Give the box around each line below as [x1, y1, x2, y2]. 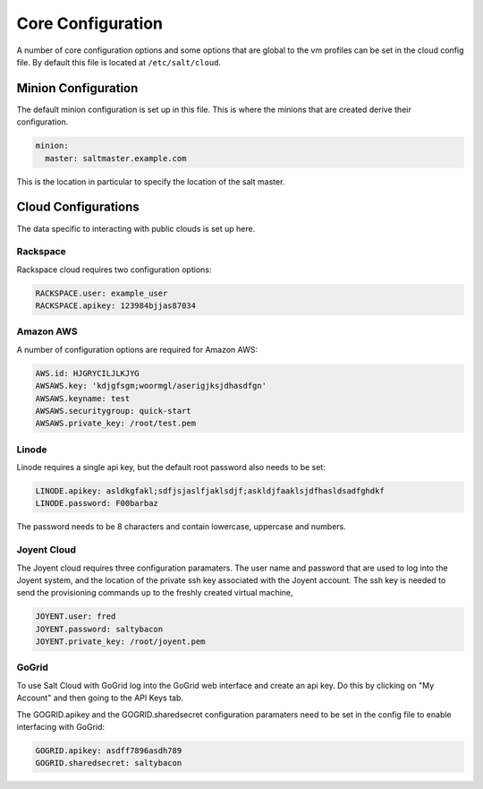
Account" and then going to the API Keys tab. [16, 692, 183, 703]
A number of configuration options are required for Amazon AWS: [16, 344, 258, 355]
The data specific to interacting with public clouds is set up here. [16, 223, 256, 234]
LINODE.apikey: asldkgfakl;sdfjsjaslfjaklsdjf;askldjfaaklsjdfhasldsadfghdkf [35, 486, 385, 496]
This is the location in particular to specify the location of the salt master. [16, 176, 285, 187]
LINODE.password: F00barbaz [35, 498, 158, 509]
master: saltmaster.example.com [45, 153, 187, 163]
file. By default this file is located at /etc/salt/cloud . [16, 56, 222, 67]
